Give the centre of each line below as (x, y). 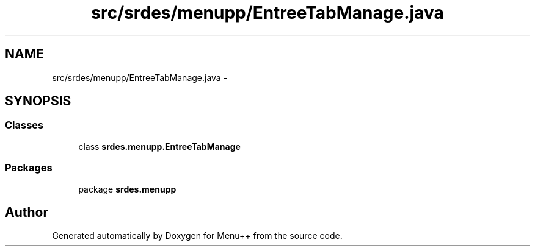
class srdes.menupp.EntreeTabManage (159, 146)
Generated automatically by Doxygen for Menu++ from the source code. (197, 236)
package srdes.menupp (127, 189)
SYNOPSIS (38, 101)
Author (27, 212)
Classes (24, 125)
